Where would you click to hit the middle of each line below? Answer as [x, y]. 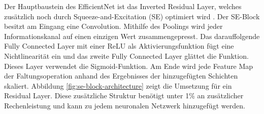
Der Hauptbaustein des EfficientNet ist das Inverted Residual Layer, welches [123, 6]
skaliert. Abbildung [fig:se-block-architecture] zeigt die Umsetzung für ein [118, 85]
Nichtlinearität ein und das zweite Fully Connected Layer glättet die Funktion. [126, 55]
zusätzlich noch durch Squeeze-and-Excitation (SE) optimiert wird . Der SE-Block [132, 16]
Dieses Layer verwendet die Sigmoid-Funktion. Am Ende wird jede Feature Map [129, 66]
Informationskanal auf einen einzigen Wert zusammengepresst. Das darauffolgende [132, 36]
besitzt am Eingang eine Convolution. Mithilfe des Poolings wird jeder [113, 26]
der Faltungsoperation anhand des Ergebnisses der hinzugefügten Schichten [121, 76]
